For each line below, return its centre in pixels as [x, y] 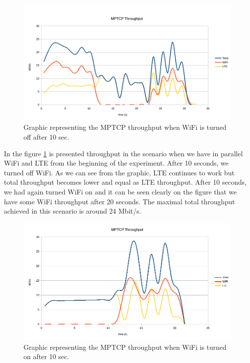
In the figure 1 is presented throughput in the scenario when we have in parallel [124, 153]
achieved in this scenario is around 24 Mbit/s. [73, 211]
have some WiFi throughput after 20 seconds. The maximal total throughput [120, 201]
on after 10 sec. [46, 356]
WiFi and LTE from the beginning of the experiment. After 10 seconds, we [116, 163]
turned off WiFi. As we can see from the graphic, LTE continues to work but [119, 172]
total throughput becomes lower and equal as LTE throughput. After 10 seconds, [125, 182]
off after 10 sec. [46, 136]
